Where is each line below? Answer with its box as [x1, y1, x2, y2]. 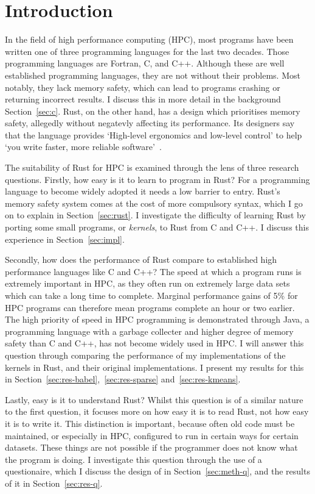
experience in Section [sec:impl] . [5, 232, 125, 245]
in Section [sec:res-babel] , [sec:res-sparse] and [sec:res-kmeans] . [5, 373, 241, 385]
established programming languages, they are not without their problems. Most [5, 68, 300, 81]
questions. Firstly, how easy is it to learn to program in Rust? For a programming [5, 173, 310, 185]
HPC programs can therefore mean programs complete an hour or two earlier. [5, 301, 295, 313]
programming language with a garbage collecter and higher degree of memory [5, 324, 294, 337]
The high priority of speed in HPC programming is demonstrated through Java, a [5, 313, 310, 326]
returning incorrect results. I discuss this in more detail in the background [5, 93, 281, 106]
